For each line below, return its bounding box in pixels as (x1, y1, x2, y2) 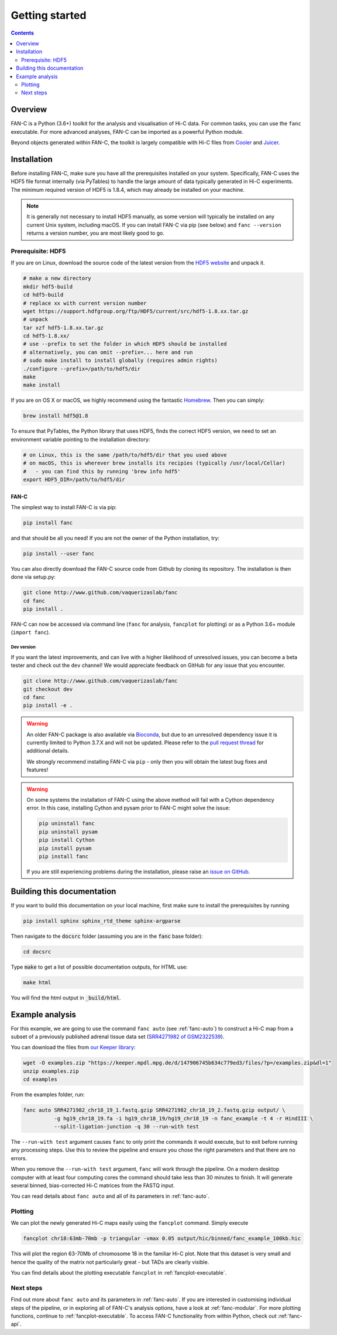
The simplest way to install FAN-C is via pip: (11, 503, 117, 510)
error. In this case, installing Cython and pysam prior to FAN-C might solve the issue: (26, 804, 231, 812)
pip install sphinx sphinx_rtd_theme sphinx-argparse (23, 917, 181, 924)
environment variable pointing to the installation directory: (11, 436, 150, 443)
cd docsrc (23, 948, 51, 955)
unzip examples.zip (23, 1068, 79, 1075)
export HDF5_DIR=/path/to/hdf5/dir (23, 476, 125, 483)
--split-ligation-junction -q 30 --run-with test (53, 1123, 200, 1130)
